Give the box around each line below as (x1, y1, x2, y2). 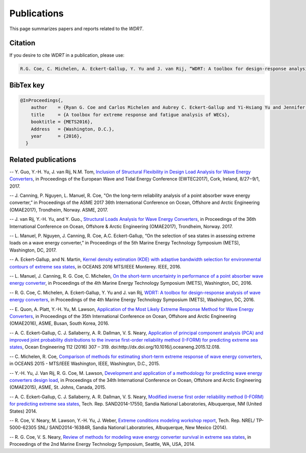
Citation (9, 39, 36, 48)
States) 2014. (9, 408, 38, 414)
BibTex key (9, 81, 45, 89)
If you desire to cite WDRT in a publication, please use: (9, 52, 125, 58)
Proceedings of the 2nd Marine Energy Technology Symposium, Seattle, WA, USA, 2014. (9, 441, 196, 447)
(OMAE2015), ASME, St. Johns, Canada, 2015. (9, 384, 107, 391)
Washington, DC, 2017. (9, 247, 57, 253)
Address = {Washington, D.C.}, (31, 126, 115, 132)
